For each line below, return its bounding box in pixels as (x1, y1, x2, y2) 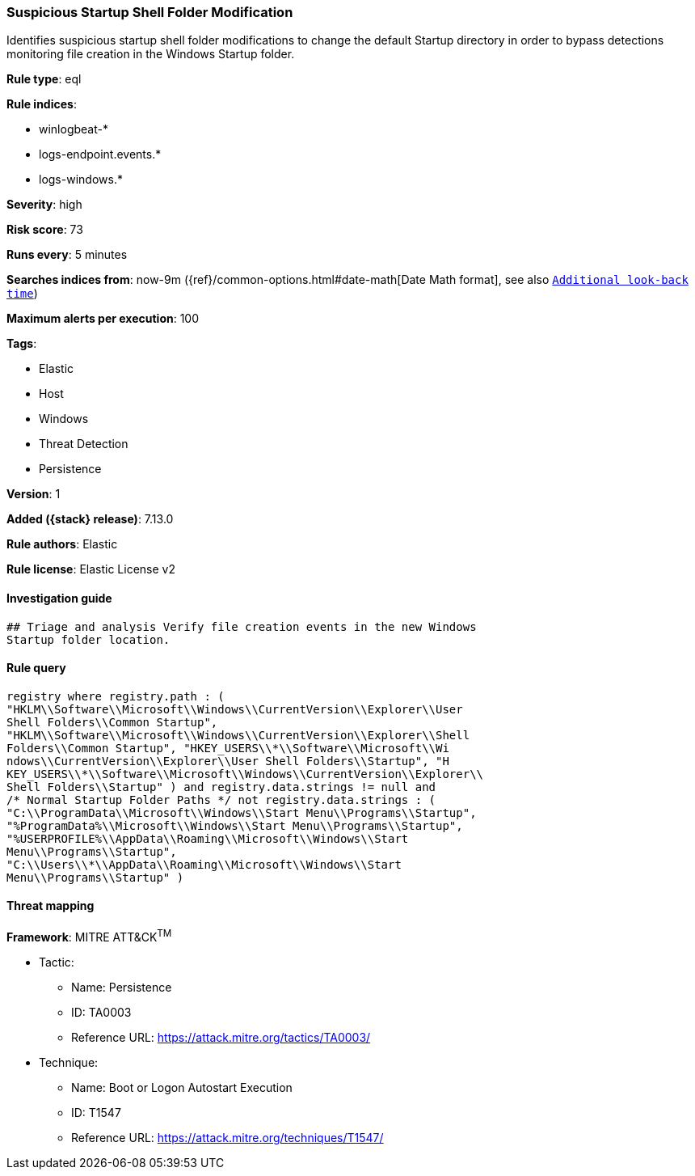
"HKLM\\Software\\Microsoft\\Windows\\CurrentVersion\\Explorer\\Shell (6, 728, 470, 742)
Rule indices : (6, 97, 77, 112)
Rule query (6, 661, 66, 675)
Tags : (6, 336, 37, 351)
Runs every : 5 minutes (6, 247, 128, 262)
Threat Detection (39, 437, 128, 451)
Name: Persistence (71, 979, 172, 994)
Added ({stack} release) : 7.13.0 (6, 512, 174, 527)
